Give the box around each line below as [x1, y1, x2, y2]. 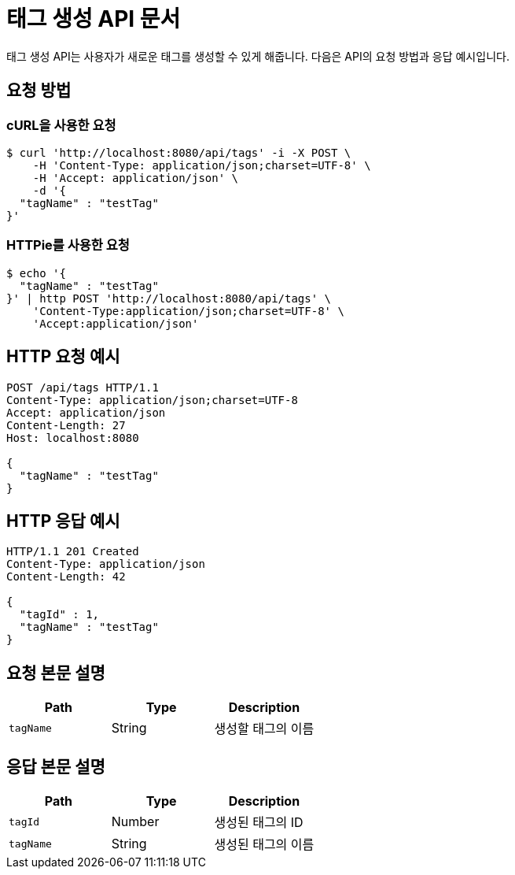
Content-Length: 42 [6, 570, 126, 584]
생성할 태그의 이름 [214, 721, 315, 737]
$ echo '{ [6, 266, 66, 280]
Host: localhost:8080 [6, 431, 139, 444]
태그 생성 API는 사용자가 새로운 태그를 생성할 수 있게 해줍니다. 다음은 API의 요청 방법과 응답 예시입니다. [6, 49, 509, 63]
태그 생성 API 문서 [6, 6, 181, 32]
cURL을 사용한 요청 [6, 117, 116, 133]
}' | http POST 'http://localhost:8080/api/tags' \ [6, 291, 332, 305]
